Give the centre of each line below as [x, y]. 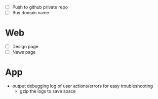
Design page [25, 47]
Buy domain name [31, 13]
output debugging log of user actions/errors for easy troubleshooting [82, 86]
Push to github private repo [40, 7]
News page [24, 52]
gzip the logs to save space [48, 91]
